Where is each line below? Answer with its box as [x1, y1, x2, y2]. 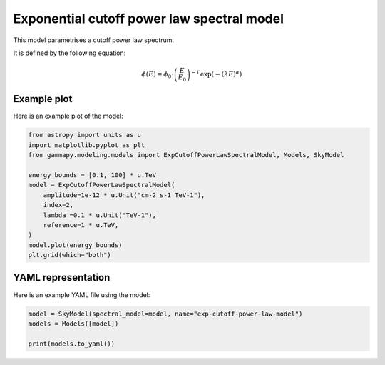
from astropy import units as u [28, 131, 142, 139]
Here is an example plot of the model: [13, 111, 124, 121]
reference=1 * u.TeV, [43, 221, 119, 229]
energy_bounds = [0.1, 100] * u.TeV [28, 171, 157, 179]
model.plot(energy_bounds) [28, 241, 123, 249]
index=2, [43, 201, 74, 209]
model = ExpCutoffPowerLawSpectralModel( [28, 181, 175, 189]
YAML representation [13, 271, 111, 284]
